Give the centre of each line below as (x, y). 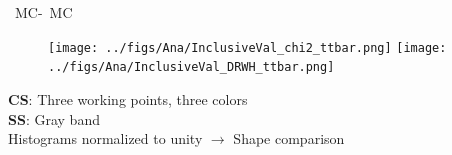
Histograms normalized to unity (105, 138)
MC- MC (43, 12)
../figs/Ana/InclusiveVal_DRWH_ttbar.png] (191, 67)
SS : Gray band (54, 118)
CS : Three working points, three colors (128, 98)
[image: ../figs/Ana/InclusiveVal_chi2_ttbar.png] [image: (247, 47)
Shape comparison (289, 138)
